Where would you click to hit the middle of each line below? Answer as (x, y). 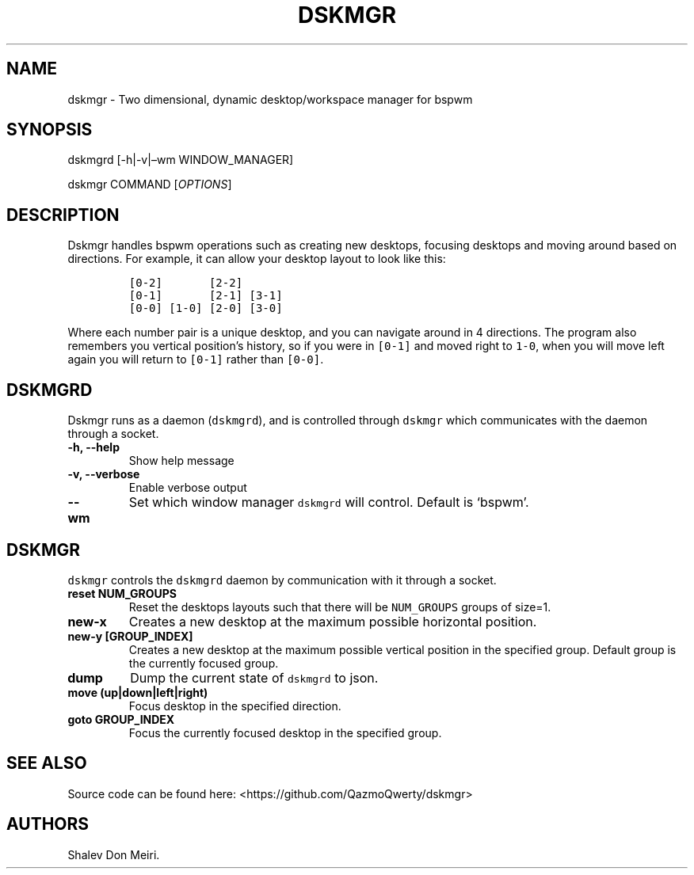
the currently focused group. (204, 663)
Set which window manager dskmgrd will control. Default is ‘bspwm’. (329, 502)
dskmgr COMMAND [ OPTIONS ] (150, 185)
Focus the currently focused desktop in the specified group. (285, 732)
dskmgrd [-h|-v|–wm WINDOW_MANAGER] (181, 160)
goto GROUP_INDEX (121, 719)
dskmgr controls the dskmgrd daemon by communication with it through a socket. (282, 580)
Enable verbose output (188, 488)
